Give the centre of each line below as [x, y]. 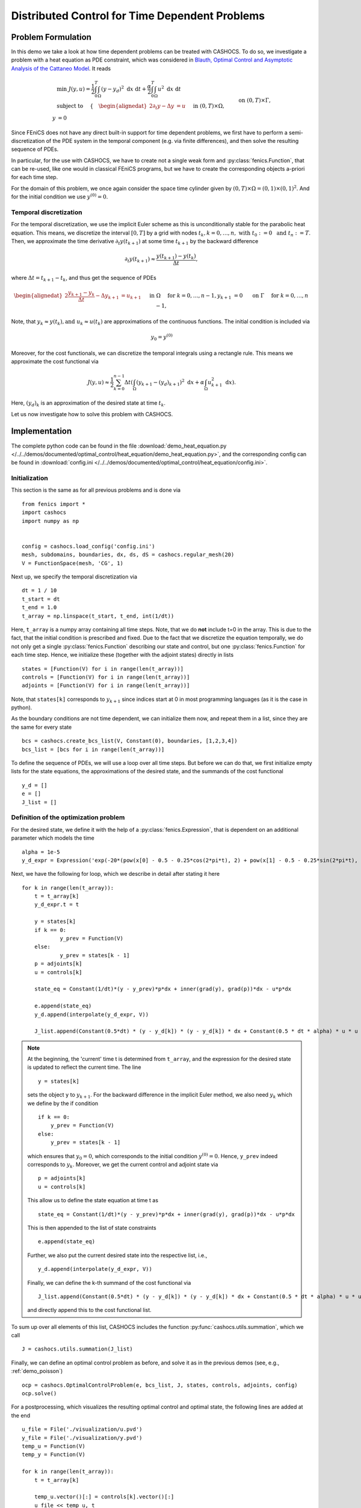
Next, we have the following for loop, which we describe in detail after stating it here [115, 874]
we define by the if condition [63, 1103]
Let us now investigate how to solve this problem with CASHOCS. [92, 414]
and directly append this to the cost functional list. [89, 1310]
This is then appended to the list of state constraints [92, 1228]
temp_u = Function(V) [54, 1446]
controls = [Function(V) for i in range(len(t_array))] [106, 677]
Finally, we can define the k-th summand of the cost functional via [109, 1282]
